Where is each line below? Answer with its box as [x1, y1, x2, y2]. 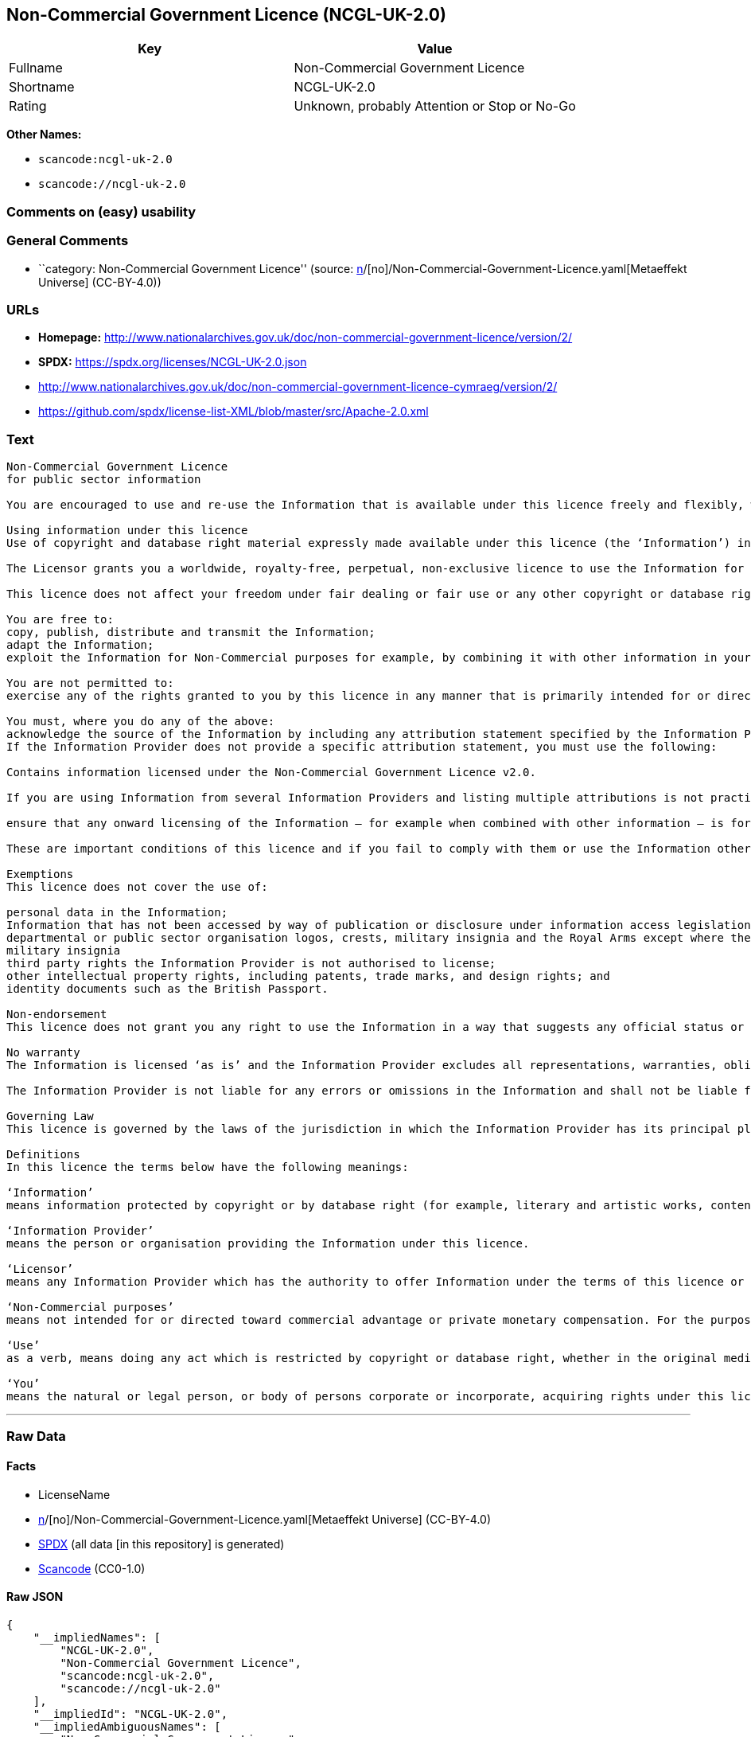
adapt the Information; [6, 638, 154, 652]
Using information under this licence [6, 524, 248, 537]
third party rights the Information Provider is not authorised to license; [6, 957, 496, 970]
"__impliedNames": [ [33, 1630, 161, 1644]
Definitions [6, 1148, 80, 1161]
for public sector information [6, 473, 201, 486]
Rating [9, 98, 47, 115]
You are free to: [6, 613, 114, 626]
